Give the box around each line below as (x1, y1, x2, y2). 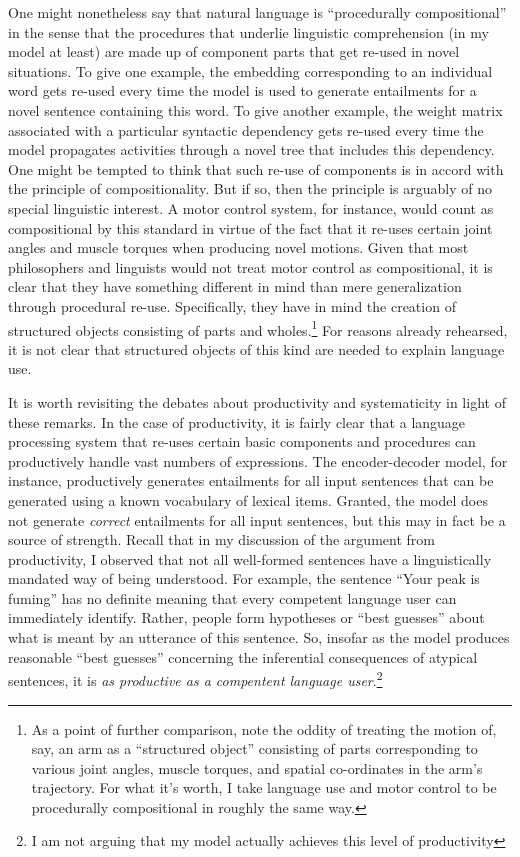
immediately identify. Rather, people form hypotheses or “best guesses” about (8, 607, 485, 628)
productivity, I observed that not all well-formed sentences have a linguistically (8, 548, 492, 569)
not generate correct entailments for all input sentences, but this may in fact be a (8, 509, 506, 530)
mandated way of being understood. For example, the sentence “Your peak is (8, 568, 480, 589)
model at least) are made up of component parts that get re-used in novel (8, 41, 460, 62)
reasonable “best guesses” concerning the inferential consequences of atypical (8, 646, 478, 667)
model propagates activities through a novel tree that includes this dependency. (8, 139, 495, 160)
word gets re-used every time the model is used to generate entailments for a (8, 80, 477, 101)
